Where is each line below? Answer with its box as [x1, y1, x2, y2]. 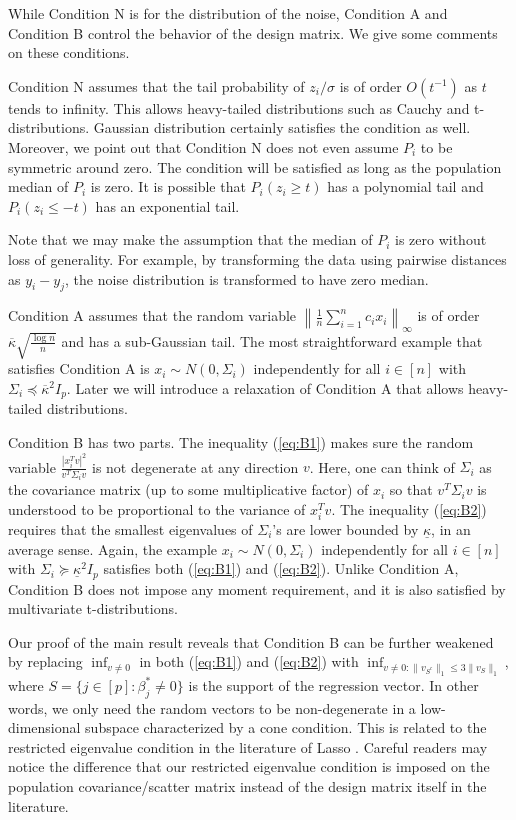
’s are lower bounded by [272, 518, 419, 539]
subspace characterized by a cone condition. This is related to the [85, 717, 487, 738]
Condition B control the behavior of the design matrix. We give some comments [8, 22, 498, 43]
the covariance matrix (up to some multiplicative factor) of [8, 479, 369, 500]
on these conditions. [8, 42, 130, 63]
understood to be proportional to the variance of [8, 498, 306, 519]
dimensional [8, 717, 81, 738]
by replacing [8, 651, 83, 672]
